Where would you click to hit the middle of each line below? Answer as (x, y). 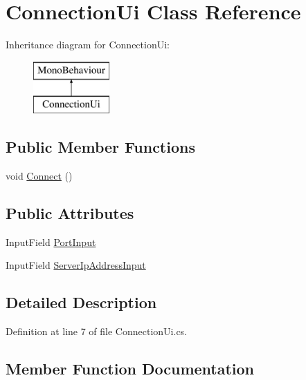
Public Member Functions (100, 147)
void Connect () (39, 176)
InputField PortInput (51, 241)
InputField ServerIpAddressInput (76, 265)
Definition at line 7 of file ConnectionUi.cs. (97, 331)
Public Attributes (70, 213)
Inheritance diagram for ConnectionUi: (88, 45)
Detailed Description (81, 302)
